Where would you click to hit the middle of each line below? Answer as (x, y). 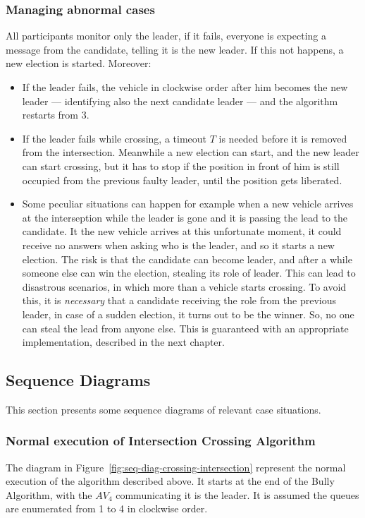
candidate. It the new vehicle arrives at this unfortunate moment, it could (182, 231)
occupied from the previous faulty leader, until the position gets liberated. (182, 180)
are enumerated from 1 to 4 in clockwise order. (107, 508)
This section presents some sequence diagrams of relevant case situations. (163, 409)
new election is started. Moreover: (79, 63)
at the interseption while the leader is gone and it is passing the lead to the (185, 217)
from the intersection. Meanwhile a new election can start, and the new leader (191, 152)
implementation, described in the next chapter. (123, 342)
